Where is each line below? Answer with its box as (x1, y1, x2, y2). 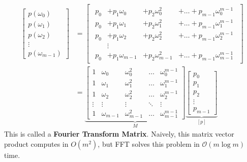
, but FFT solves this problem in (98, 138, 200, 149)
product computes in (4, 138, 69, 149)
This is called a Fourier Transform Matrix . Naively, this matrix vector (4, 128, 234, 139)
